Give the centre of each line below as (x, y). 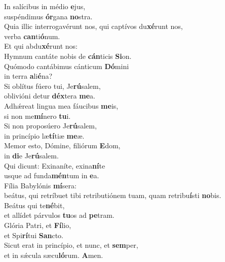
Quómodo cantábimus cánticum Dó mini (67, 66)
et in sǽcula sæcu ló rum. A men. (54, 255)
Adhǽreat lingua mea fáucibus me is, (61, 105)
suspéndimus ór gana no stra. (48, 16)
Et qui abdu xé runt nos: (41, 46)
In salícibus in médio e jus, (45, 6)
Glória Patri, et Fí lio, (38, 225)
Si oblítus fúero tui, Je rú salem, (52, 86)
